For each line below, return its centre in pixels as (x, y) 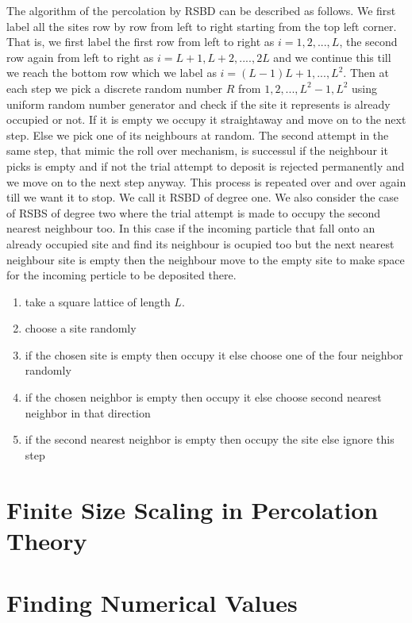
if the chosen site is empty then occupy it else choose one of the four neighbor (214, 354)
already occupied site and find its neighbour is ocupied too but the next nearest (200, 243)
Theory (47, 540)
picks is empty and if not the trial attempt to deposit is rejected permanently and (206, 165)
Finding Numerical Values (152, 603)
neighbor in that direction (88, 412)
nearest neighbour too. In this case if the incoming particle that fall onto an (191, 228)
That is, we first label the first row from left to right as (141, 42)
